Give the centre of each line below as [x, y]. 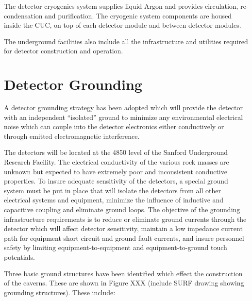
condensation [23, 15]
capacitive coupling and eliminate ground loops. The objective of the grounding [122, 209]
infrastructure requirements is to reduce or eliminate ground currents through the [125, 219]
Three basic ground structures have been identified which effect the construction [123, 273]
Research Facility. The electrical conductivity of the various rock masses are [117, 162]
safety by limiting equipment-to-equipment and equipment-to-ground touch [116, 247]
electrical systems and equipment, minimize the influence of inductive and [114, 200]
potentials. [19, 257]
